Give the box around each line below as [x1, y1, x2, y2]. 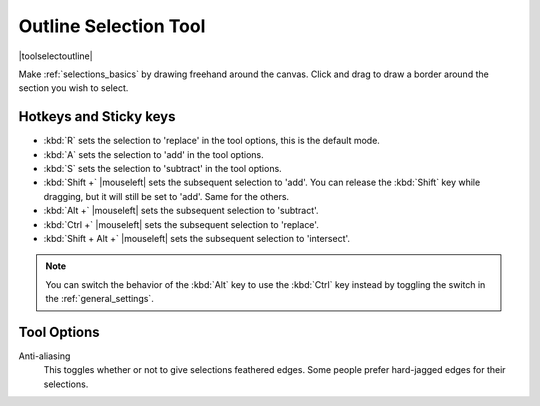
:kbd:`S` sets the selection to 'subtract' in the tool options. [43, 163, 282, 175]
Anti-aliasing [18, 350, 71, 362]
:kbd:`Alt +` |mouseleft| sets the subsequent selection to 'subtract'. [43, 205, 319, 217]
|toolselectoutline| [18, 50, 94, 62]
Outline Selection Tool [18, 15, 206, 37]
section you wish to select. [18, 82, 129, 94]
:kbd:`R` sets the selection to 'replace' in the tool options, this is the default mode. [43, 135, 380, 147]
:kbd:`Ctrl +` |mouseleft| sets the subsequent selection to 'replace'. [43, 218, 319, 230]
